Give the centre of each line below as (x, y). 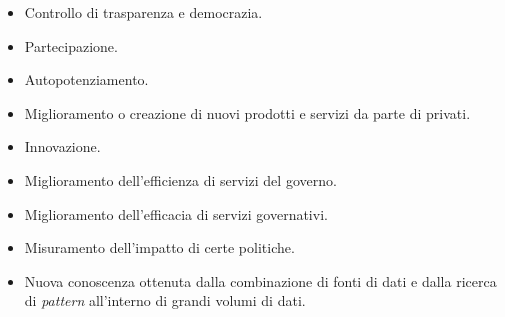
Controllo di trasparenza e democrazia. (143, 12)
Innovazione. (62, 146)
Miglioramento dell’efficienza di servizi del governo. (180, 179)
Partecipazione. (71, 45)
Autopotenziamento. (86, 79)
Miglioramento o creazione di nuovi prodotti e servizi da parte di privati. (247, 112)
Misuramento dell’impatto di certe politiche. (159, 247)
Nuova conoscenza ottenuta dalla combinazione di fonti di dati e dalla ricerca (260, 280)
